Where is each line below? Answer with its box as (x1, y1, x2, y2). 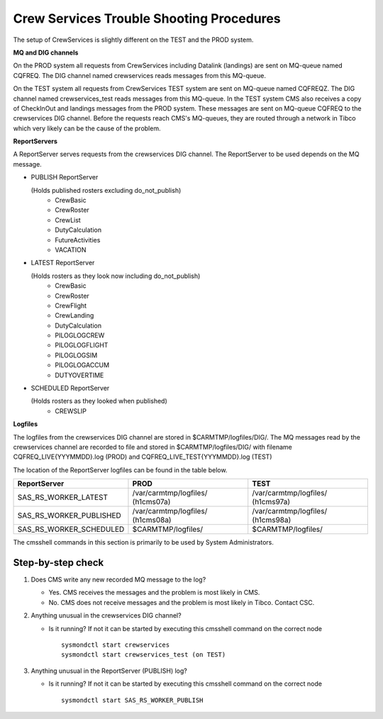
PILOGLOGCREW (55, 331, 105, 340)
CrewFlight (55, 301, 87, 310)
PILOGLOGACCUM (55, 361, 110, 369)
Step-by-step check (13, 557, 104, 569)
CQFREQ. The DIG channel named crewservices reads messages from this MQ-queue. (13, 71, 266, 79)
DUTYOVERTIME (55, 371, 104, 379)
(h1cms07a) (132, 497, 171, 507)
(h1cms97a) (252, 497, 291, 507)
